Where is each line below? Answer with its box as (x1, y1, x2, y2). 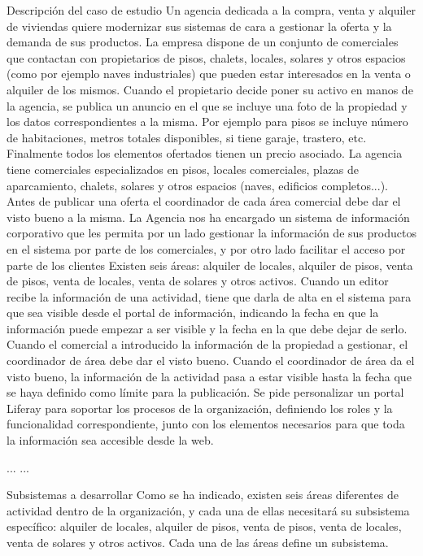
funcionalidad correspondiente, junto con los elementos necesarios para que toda (7, 415, 405, 432)
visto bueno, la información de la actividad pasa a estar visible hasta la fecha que (7, 367, 412, 384)
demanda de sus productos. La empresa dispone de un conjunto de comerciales (7, 33, 399, 50)
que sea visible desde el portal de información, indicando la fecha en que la (7, 304, 379, 321)
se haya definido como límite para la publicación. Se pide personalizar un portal (7, 384, 404, 401)
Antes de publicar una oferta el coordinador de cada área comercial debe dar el (7, 193, 401, 210)
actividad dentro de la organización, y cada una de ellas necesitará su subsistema (7, 502, 410, 519)
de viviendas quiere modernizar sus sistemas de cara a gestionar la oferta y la (7, 17, 392, 34)
